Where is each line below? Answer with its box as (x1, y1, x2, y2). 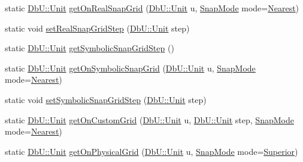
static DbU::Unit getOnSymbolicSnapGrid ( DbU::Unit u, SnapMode (5, 61, 256, 74)
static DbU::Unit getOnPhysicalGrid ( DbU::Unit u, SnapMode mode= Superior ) (5, 145, 298, 157)
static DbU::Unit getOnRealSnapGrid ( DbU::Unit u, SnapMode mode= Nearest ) (5, 2, 299, 14)
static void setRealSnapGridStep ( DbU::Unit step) (5, 21, 190, 34)
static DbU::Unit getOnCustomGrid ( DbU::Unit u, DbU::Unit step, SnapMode (5, 113, 294, 126)
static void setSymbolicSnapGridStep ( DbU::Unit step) (5, 93, 207, 105)
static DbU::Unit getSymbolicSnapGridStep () (5, 42, 174, 54)
